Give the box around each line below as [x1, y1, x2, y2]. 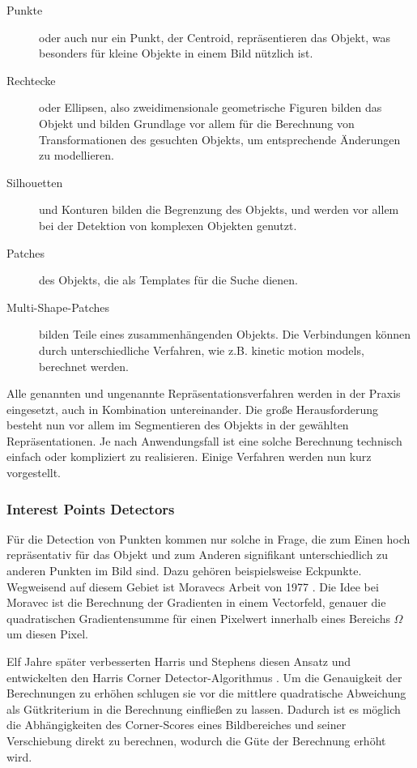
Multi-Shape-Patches [6, 298, 110, 315]
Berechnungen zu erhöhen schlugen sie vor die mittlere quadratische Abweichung [6, 685, 406, 702]
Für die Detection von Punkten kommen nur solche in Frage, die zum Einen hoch [6, 530, 411, 547]
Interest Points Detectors [6, 498, 175, 518]
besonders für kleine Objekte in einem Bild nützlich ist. [39, 45, 313, 62]
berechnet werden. [39, 357, 129, 374]
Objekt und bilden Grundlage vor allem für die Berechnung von [39, 114, 355, 131]
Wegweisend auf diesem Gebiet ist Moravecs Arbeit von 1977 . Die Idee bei [6, 578, 379, 595]
